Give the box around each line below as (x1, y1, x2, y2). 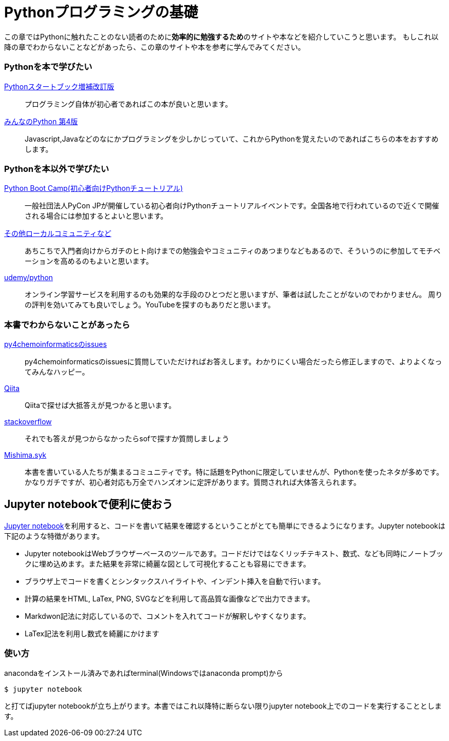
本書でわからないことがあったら (4, 319, 130, 330)
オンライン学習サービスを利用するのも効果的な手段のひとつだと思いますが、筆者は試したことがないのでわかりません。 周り (25, 290, 443, 299)
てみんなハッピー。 (25, 367, 89, 376)
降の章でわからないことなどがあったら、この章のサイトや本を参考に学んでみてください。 (4, 42, 305, 51)
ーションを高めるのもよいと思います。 (25, 257, 153, 266)
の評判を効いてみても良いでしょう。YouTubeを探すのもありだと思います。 (25, 300, 275, 309)
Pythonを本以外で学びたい (4, 163, 109, 174)
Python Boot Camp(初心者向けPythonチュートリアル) (4, 184, 183, 193)
